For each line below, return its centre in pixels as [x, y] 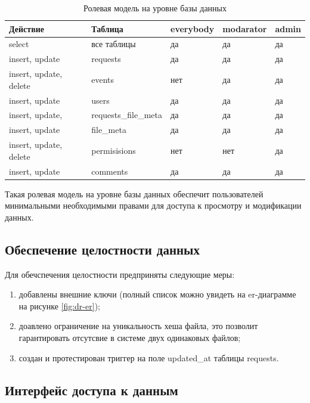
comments [110, 171]
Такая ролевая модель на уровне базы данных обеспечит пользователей [134, 193]
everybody [193, 28]
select [19, 44]
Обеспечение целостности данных [103, 249]
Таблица [107, 28]
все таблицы [114, 44]
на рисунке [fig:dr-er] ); [59, 306]
